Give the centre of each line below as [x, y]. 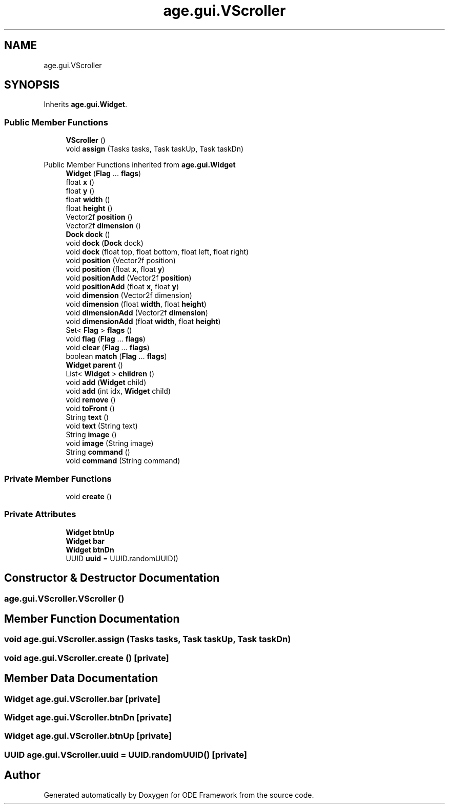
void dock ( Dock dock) [105, 243]
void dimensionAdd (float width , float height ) [143, 322]
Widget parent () [94, 365]
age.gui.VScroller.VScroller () [64, 598]
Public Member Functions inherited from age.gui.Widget [140, 165]
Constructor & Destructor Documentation [112, 578]
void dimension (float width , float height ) [136, 304]
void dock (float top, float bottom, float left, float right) [157, 252]
